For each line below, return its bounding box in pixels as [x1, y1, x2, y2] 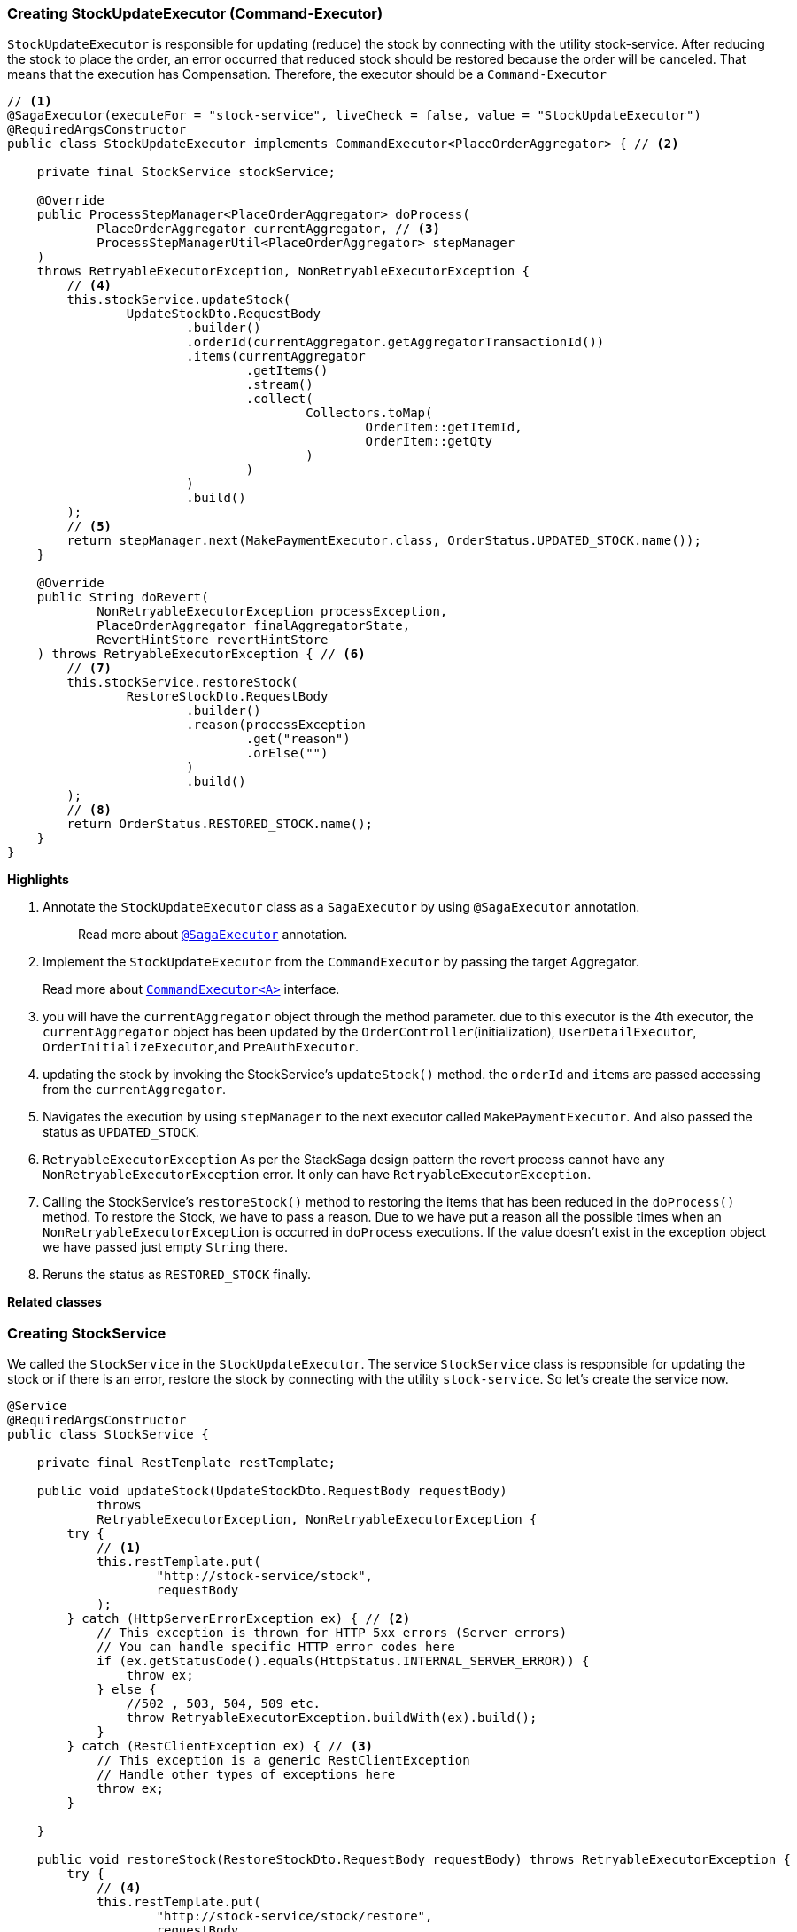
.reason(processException [186, 718, 366, 733]
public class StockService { [7, 1427, 209, 1442]
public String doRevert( [36, 590, 209, 605]
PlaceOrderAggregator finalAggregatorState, [97, 618, 411, 633]
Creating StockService [7, 1323, 166, 1342]
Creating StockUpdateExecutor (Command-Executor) [7, 4, 383, 22]
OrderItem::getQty [365, 434, 492, 449]
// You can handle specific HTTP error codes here [97, 1640, 455, 1655]
